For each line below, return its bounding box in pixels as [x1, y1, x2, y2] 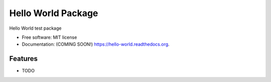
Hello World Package [9, 8, 98, 19]
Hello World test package [9, 25, 62, 31]
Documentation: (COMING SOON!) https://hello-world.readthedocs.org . [22, 41, 170, 47]
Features [9, 54, 38, 63]
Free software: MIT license [22, 34, 77, 40]
